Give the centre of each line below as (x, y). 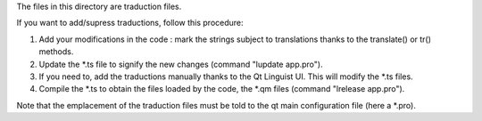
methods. (56, 52)
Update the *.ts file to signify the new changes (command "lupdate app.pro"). (181, 64)
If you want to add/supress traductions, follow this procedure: (130, 23)
